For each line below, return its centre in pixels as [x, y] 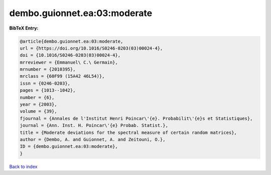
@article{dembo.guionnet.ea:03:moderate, [72, 41]
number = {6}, [37, 97]
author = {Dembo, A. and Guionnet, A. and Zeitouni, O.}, [93, 140]
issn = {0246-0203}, [45, 83]
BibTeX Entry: [24, 28]
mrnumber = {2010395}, [48, 69]
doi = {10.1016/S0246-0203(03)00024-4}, [70, 55]
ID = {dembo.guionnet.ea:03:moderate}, [69, 146]
